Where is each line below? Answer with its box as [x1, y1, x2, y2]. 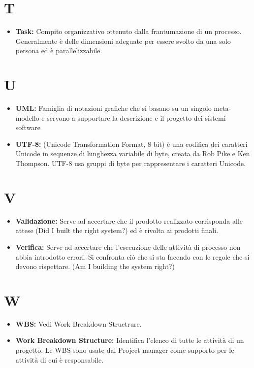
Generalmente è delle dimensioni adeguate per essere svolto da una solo [15, 35, 231, 46]
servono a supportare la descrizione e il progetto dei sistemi [47, 112, 226, 123]
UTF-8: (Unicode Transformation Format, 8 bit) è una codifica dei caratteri [15, 138, 248, 149]
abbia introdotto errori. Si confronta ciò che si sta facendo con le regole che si [15, 251, 250, 262]
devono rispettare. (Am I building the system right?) [15, 261, 175, 271]
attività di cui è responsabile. [15, 354, 104, 365]
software [15, 122, 41, 133]
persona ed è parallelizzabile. [15, 45, 102, 56]
